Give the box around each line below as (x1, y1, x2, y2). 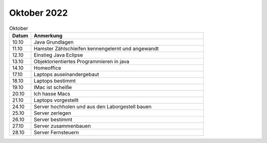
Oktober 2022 (9, 7, 68, 18)
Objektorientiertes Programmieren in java (34, 58, 130, 65)
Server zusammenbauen (34, 122, 91, 129)
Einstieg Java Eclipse (34, 52, 83, 58)
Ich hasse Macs (34, 90, 71, 97)
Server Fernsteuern (34, 129, 79, 136)
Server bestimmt (34, 116, 73, 123)
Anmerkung (34, 32, 63, 39)
